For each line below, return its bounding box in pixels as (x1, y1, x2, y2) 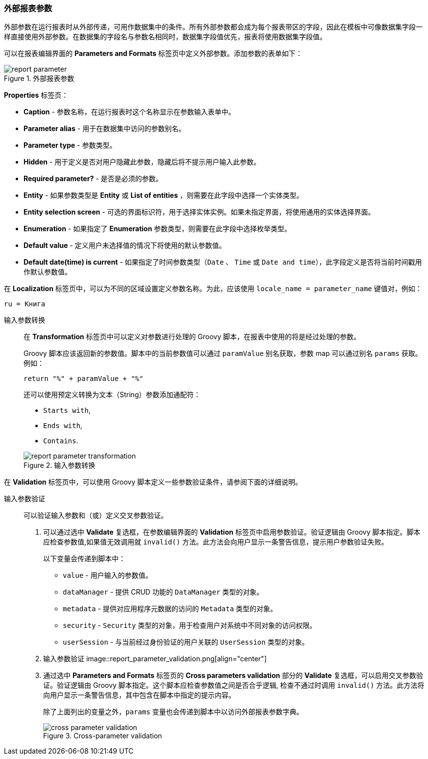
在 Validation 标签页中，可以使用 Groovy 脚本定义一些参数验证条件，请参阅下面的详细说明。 (4, 478, 302, 487)
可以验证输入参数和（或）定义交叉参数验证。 (24, 511, 168, 520)
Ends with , (43, 421, 82, 430)
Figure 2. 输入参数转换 (24, 461, 96, 470)
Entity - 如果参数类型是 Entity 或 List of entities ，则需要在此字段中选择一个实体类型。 (24, 191, 303, 200)
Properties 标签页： (4, 91, 69, 100)
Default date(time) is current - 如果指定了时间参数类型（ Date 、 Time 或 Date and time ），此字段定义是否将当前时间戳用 (24, 258, 422, 267)
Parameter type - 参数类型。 (24, 141, 117, 150)
